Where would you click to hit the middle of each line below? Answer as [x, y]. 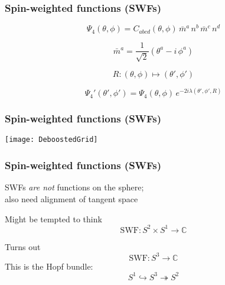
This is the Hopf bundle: [49, 266]
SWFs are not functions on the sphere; [74, 187]
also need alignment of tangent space [71, 198]
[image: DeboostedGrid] [51, 140]
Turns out [23, 246]
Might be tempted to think [53, 218]
